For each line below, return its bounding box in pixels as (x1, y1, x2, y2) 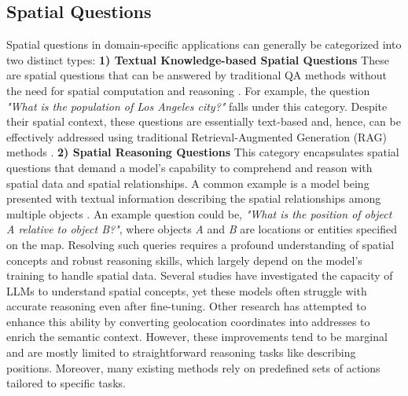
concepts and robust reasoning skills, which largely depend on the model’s (6, 251, 362, 268)
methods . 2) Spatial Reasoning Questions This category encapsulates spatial (6, 144, 399, 160)
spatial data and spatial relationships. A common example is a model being (6, 174, 369, 191)
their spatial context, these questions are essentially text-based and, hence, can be (6, 113, 401, 130)
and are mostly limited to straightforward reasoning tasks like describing (6, 344, 356, 361)
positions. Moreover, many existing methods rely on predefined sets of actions (6, 359, 380, 376)
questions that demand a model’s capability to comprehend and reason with (6, 159, 373, 175)
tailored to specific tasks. (6, 375, 126, 391)
